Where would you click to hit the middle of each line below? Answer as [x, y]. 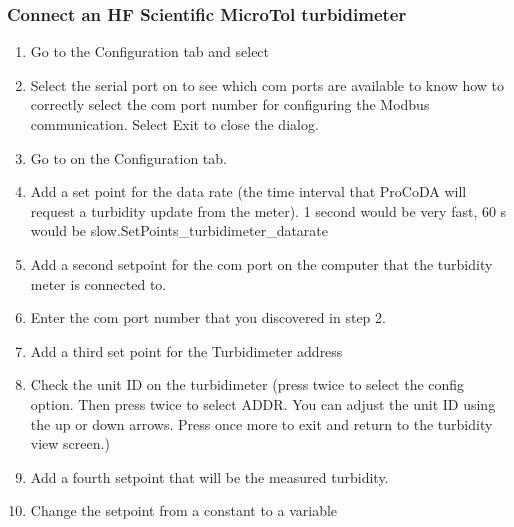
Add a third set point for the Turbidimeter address [186, 350]
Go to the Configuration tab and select [150, 51]
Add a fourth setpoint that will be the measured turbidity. [209, 476]
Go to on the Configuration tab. [128, 157]
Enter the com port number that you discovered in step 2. [208, 317]
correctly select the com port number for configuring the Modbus [230, 104]
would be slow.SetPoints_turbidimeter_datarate [179, 230]
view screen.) [70, 443]
